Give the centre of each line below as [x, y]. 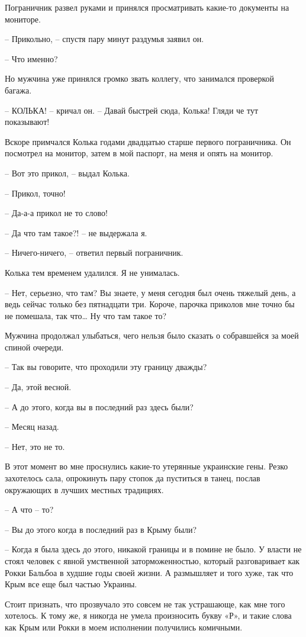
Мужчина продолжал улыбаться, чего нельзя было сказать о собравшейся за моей [152, 335]
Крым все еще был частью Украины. [71, 584]
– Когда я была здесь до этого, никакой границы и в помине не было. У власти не [153, 549]
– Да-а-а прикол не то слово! [56, 213]
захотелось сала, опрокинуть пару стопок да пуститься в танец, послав [133, 478]
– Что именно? [31, 58]
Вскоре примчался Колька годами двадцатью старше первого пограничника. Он [148, 141]
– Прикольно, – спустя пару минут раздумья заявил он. [104, 39]
